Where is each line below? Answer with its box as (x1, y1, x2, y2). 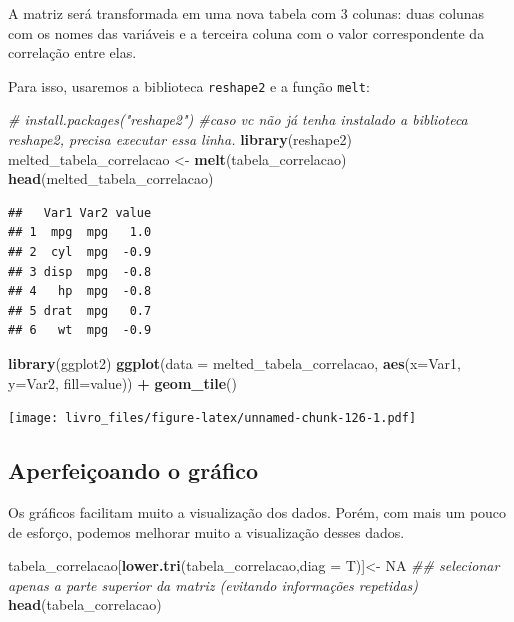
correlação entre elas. (8, 42, 137, 63)
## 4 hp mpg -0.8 (8, 284, 152, 299)
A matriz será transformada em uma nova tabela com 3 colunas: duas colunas (8, 3, 485, 23)
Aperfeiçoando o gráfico (8, 455, 259, 486)
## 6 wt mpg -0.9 (8, 323, 152, 338)
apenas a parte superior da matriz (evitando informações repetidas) (8, 574, 419, 595)
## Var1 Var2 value (8, 205, 152, 220)
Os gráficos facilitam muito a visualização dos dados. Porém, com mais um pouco (8, 502, 507, 523)
